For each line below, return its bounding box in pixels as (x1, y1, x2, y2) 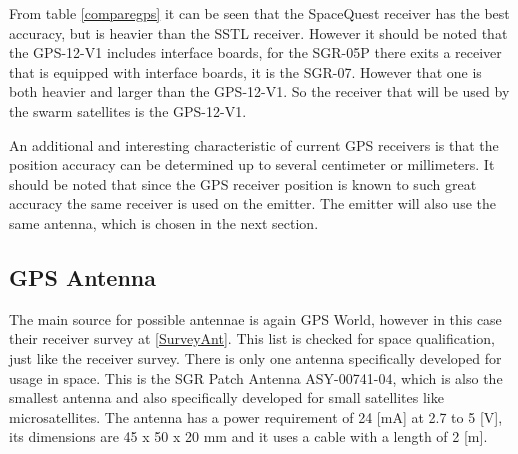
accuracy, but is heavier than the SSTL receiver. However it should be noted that (9, 22, 508, 43)
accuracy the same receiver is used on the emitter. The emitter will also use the (9, 193, 496, 214)
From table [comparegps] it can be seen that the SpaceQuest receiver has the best (9, 3, 510, 23)
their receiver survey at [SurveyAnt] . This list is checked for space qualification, (9, 328, 495, 349)
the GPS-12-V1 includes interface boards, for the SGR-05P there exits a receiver (9, 42, 502, 63)
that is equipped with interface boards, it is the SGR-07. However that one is (9, 61, 482, 82)
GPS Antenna (9, 261, 156, 292)
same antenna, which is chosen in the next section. (9, 212, 319, 233)
